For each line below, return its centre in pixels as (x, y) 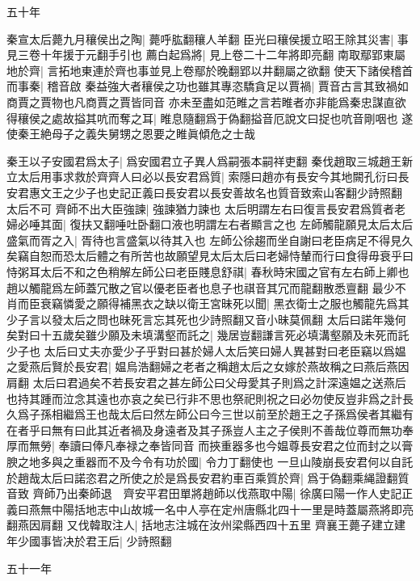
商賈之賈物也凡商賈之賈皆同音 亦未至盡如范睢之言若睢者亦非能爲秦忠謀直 (201, 101)
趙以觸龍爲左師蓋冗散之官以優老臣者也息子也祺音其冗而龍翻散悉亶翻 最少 (201, 287)
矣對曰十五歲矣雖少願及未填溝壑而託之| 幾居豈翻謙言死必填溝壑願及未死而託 (208, 335)
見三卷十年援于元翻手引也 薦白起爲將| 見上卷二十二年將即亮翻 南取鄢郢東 (200, 55)
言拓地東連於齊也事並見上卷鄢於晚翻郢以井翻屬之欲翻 (189, 70)
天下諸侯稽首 (379, 70)
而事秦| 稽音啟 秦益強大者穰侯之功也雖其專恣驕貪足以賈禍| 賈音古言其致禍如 (208, 86)
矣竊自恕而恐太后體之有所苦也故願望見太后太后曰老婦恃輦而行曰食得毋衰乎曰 (210, 256)
